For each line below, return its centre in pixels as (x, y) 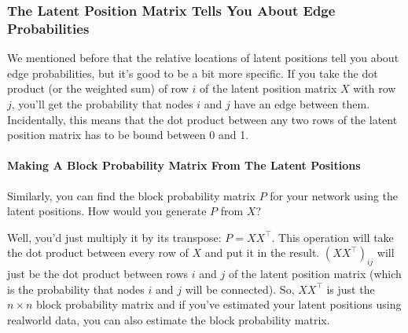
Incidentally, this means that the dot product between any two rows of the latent (202, 119)
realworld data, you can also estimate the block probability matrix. (169, 319)
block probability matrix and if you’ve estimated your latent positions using (219, 304)
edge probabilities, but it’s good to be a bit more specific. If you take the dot (193, 73)
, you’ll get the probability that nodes (102, 103)
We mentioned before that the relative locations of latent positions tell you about (203, 58)
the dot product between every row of (98, 252)
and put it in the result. (262, 252)
